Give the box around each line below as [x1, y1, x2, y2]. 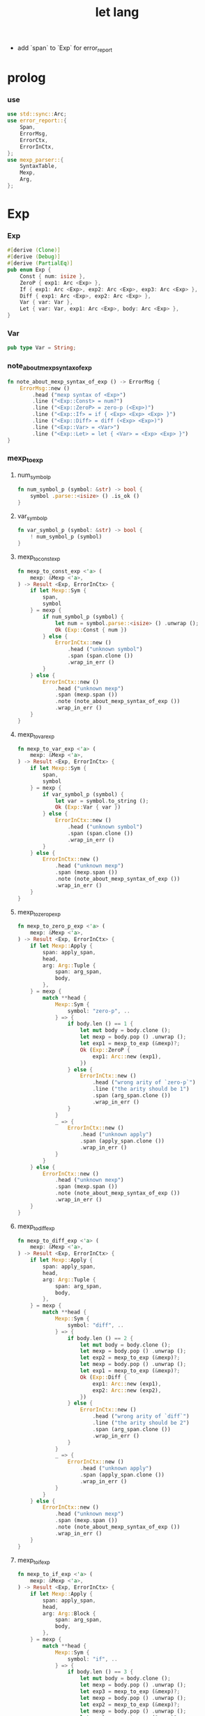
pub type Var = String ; [7, 344, 77, 351]
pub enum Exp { [7, 267, 52, 274]
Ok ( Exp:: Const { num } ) [54, 626, 128, 634]
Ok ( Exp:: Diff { [79, 1374, 128, 1381]
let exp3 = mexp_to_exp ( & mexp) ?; [79, 1688, 181, 1695]
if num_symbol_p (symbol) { [43, 613, 124, 620]
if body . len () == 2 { [67, 1334, 134, 1341]
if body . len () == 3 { [67, 1668, 134, 1675]
